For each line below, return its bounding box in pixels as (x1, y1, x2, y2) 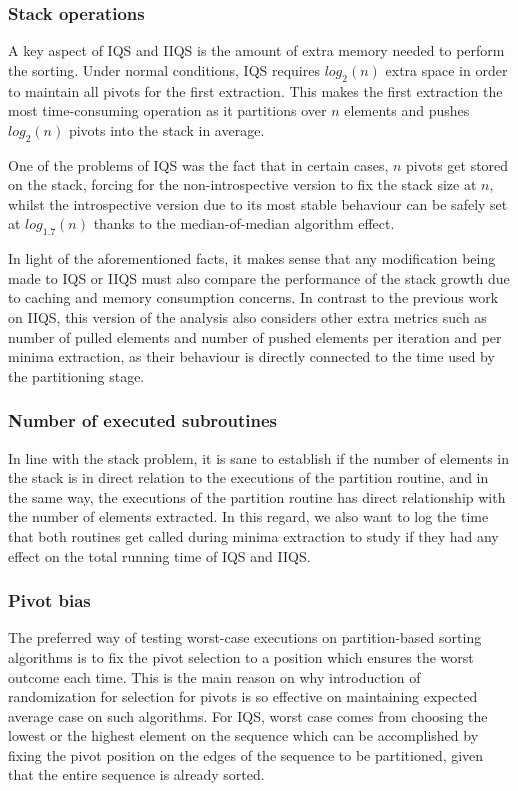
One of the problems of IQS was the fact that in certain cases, (8, 154, 389, 175)
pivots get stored (406, 154, 509, 175)
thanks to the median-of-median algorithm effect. (93, 213, 395, 234)
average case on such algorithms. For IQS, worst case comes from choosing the (8, 705, 488, 726)
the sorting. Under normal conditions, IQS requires (8, 59, 320, 80)
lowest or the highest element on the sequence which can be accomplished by (8, 725, 479, 746)
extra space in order (385, 59, 508, 80)
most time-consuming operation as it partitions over (8, 100, 327, 121)
